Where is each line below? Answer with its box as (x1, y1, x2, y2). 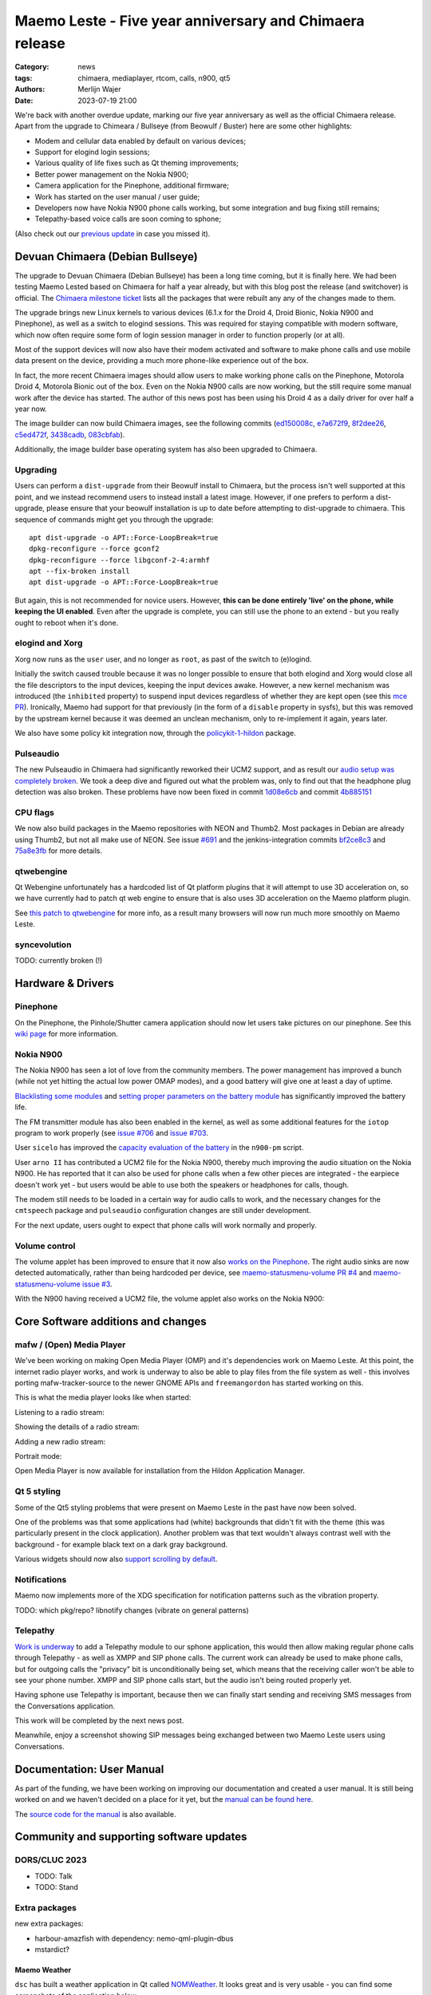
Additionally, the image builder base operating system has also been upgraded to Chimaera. (14, 444, 318, 454)
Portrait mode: (14, 1451, 62, 1460)
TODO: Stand (34, 1882, 79, 1892)
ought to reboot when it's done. (14, 618, 119, 627)
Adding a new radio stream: (14, 1436, 106, 1446)
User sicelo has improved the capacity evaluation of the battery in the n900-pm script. (14, 1143, 304, 1152)
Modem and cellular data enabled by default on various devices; (34, 136, 247, 145)
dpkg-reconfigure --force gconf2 (29, 544, 160, 554)
